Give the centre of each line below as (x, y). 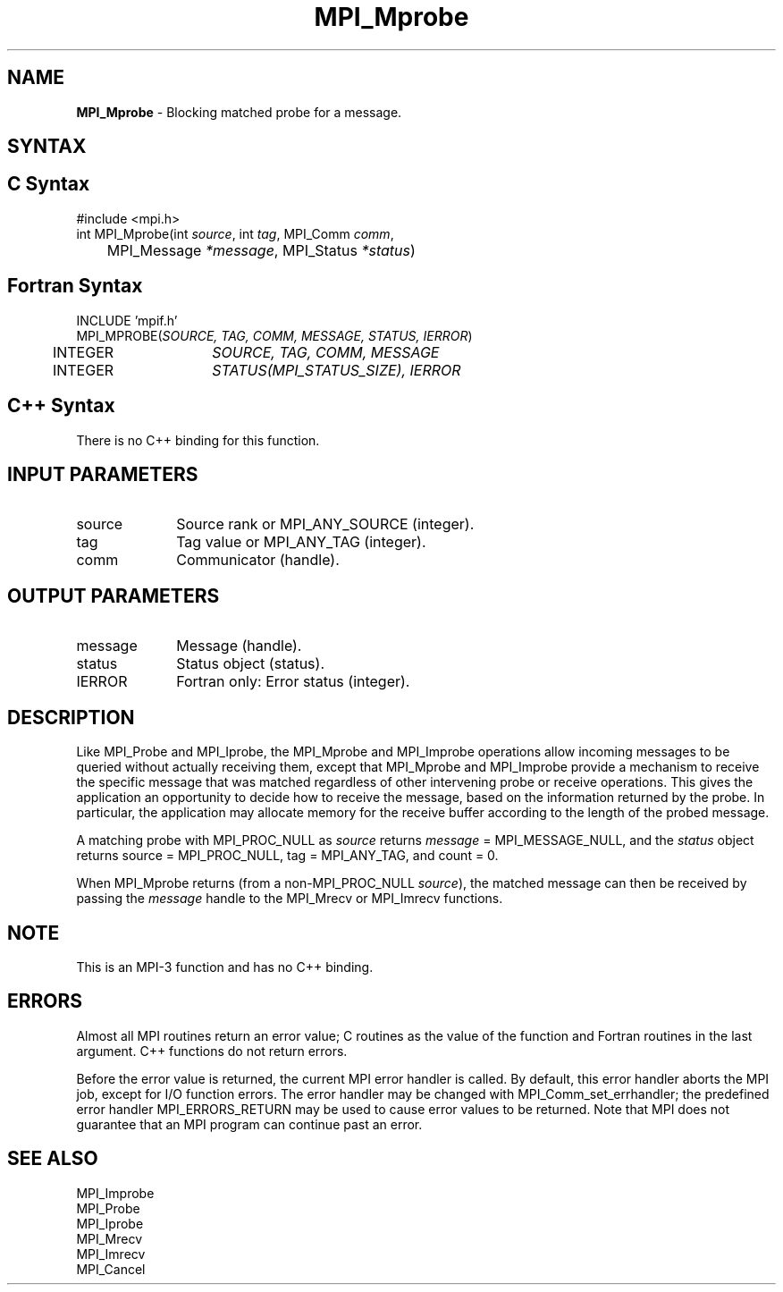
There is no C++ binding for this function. (198, 440)
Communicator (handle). (258, 560)
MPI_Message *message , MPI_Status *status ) (261, 250)
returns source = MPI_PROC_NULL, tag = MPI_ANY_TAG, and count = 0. (287, 856)
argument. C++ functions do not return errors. (212, 1051)
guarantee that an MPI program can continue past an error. (249, 1124)
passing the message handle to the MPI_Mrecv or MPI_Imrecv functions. (290, 899)
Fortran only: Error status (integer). (293, 682)
